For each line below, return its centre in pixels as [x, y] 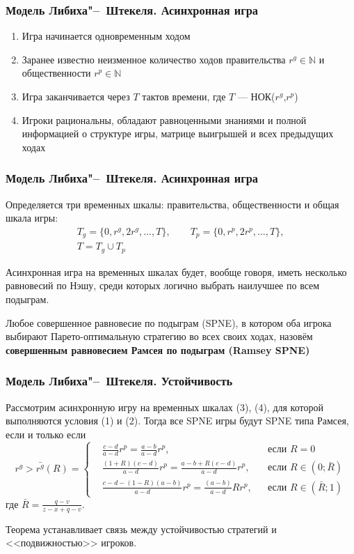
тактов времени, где [184, 96]
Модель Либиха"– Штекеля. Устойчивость [119, 381]
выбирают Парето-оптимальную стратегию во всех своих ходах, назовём [159, 336]
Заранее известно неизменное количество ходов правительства [154, 59]
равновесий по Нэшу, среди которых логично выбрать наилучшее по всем [163, 285]
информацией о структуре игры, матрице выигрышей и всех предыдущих [178, 133]
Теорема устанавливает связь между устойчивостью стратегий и [141, 529]
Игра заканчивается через [76, 96]
